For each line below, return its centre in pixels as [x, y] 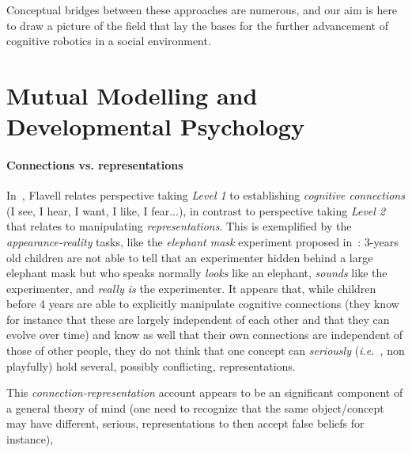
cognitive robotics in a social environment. [109, 41]
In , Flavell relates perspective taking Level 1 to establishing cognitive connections [206, 195]
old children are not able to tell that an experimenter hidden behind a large [190, 257]
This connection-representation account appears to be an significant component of [205, 392]
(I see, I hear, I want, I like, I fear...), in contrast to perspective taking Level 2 [196, 210]
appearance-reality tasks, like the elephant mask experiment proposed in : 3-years [202, 241]
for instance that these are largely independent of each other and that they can [198, 319]
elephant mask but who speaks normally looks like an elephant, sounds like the [197, 273]
